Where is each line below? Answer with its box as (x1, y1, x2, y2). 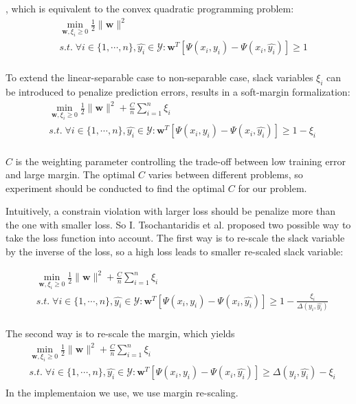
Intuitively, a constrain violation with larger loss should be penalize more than (5, 204, 336, 218)
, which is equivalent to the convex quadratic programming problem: (5, 1, 294, 15)
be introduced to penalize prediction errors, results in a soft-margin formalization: (5, 85, 351, 99)
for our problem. (238, 180, 307, 195)
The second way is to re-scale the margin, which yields (5, 326, 235, 341)
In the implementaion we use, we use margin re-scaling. (5, 385, 238, 400)
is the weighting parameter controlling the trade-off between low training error (15, 153, 346, 168)
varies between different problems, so (148, 167, 303, 182)
